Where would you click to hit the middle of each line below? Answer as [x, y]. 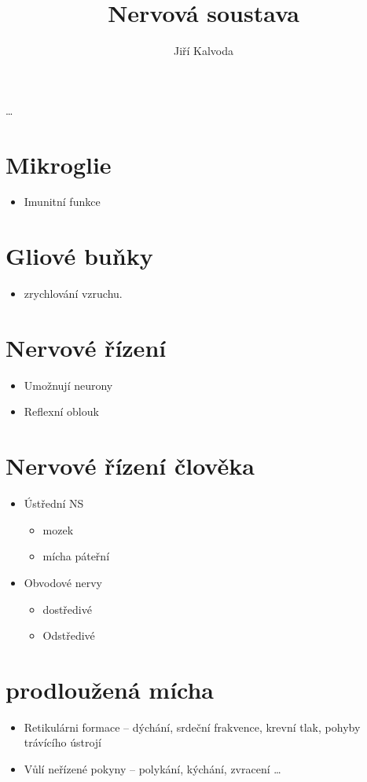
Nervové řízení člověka [130, 466]
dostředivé [67, 609]
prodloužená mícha [110, 689]
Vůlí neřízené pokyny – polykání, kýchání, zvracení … [152, 769]
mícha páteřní [76, 556]
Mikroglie [59, 164]
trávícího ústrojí [62, 742]
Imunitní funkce [62, 202]
